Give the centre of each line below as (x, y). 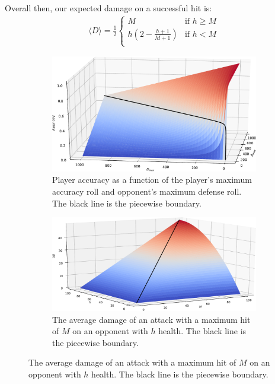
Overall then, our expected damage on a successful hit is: (108, 8)
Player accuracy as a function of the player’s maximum (152, 180)
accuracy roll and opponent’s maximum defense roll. (147, 191)
